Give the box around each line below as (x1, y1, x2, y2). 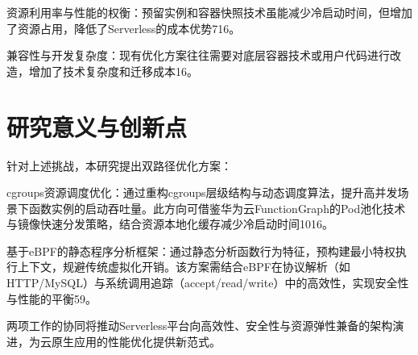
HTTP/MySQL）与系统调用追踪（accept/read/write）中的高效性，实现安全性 (6, 274, 409, 291)
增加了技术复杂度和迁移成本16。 (28, 62, 198, 79)
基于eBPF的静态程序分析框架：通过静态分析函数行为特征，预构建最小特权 (6, 242, 395, 259)
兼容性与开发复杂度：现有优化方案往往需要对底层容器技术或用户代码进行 (6, 47, 390, 64)
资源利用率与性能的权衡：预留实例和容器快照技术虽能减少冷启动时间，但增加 (6, 4, 412, 20)
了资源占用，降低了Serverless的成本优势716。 (6, 19, 241, 36)
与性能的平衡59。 (6, 290, 97, 307)
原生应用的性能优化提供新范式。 (51, 332, 221, 349)
